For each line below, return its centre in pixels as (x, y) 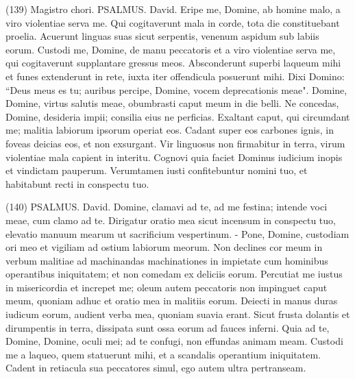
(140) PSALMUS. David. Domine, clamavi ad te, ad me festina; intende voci (167, 207)
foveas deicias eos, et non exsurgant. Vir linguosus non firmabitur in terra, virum (175, 143)
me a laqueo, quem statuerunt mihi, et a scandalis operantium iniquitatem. (163, 354)
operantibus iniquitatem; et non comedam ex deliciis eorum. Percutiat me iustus (174, 274)
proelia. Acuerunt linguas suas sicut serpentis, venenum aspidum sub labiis (162, 36)
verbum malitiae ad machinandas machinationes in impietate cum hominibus (167, 260)
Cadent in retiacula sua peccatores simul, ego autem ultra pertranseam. (156, 368)
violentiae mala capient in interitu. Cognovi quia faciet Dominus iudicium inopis (174, 157)
